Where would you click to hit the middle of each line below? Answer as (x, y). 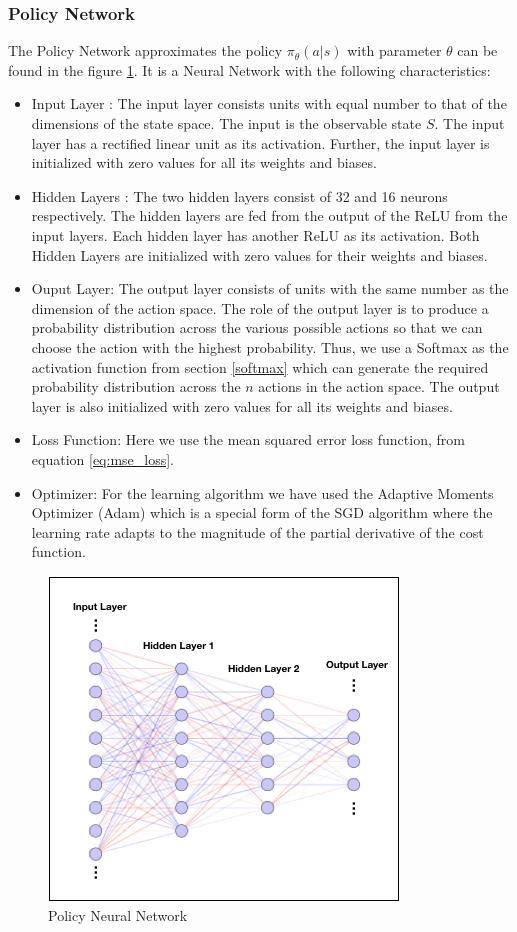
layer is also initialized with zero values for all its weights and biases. (242, 405)
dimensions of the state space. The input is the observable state (226, 123)
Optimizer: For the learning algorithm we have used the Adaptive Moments (262, 492)
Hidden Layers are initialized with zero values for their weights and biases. (259, 254)
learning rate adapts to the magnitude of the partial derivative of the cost (257, 531)
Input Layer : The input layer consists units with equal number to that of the (269, 103)
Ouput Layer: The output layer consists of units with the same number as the (270, 288)
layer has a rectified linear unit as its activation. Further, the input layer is (260, 142)
